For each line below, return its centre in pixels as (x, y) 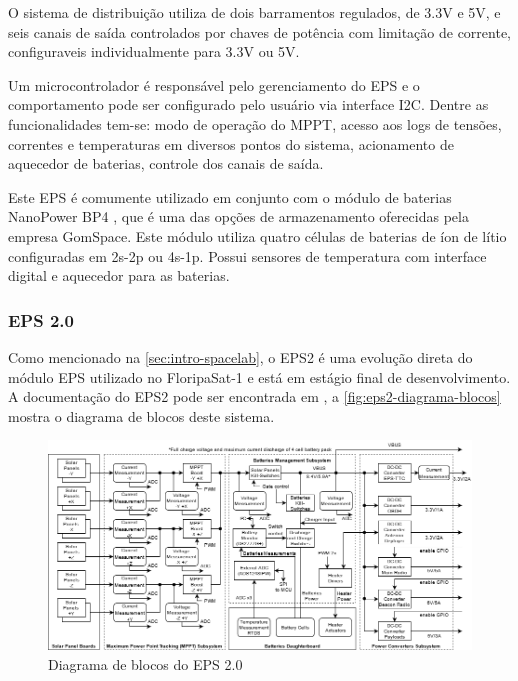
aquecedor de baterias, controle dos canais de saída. (166, 163)
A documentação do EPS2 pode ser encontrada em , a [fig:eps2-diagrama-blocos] (254, 396)
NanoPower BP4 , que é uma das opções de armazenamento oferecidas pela (238, 216)
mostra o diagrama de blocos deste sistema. (141, 415)
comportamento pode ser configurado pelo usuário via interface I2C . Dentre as (248, 104)
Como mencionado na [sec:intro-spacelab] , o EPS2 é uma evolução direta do (240, 356)
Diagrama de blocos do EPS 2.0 (145, 663)
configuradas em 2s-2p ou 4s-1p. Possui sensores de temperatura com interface (247, 255)
